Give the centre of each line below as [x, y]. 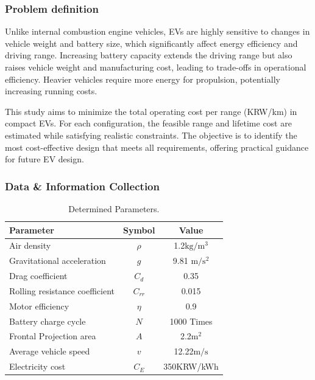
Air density [30, 245]
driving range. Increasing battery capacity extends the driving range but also [149, 55]
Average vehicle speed [50, 351]
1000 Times [191, 321]
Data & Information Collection [82, 186]
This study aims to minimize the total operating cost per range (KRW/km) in [151, 111]
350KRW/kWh [191, 366]
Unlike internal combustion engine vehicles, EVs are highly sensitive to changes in [157, 31]
